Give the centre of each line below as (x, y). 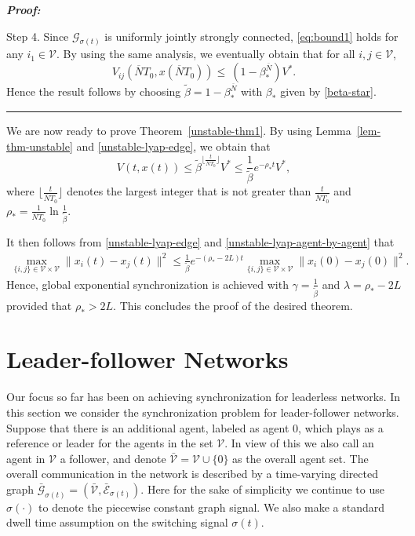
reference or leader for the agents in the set (110, 443)
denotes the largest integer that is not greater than (189, 191)
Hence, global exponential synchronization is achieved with (147, 284)
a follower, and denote (113, 458)
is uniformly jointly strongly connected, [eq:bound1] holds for (251, 36)
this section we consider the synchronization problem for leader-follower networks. (203, 412)
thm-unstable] (40, 146)
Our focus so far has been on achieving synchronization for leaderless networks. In (204, 397)
